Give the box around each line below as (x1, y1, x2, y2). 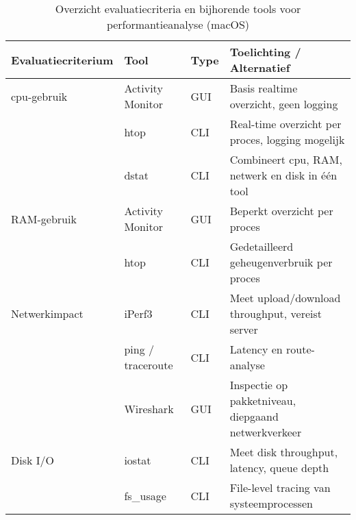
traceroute (124, 357, 173, 373)
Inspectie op (229, 377, 288, 393)
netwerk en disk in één (229, 167, 338, 183)
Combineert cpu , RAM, (229, 151, 342, 167)
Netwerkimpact (11, 306, 84, 321)
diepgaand (229, 408, 279, 424)
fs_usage (124, 487, 166, 504)
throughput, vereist (229, 306, 322, 321)
